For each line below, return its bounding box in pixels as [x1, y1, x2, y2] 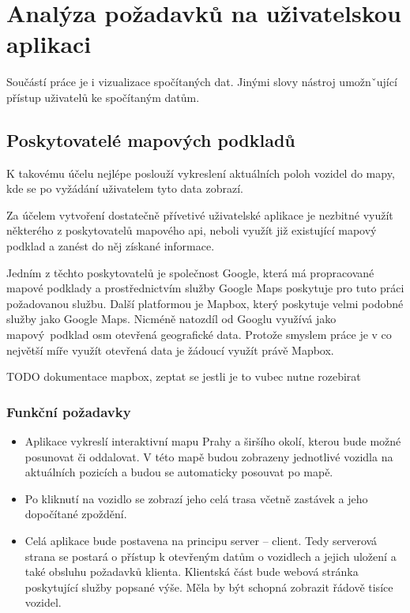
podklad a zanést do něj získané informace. [6, 238, 215, 254]
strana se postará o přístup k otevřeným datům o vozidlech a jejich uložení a [24, 547, 397, 564]
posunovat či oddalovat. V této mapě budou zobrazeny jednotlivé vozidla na [24, 448, 393, 464]
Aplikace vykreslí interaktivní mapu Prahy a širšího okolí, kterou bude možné [24, 433, 401, 449]
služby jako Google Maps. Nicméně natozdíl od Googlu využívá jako [6, 310, 337, 327]
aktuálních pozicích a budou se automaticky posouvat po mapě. [24, 464, 333, 480]
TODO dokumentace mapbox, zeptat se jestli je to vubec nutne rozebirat [6, 368, 361, 385]
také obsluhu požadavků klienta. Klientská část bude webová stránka [24, 563, 359, 580]
